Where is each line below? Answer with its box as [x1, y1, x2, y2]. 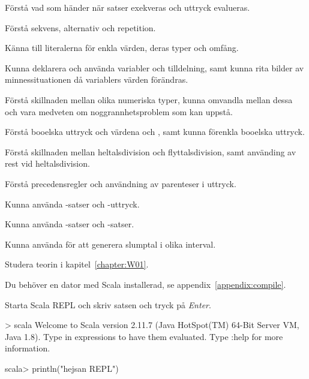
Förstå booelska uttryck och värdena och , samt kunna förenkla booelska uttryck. [5, 125, 305, 138]
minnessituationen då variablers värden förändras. [5, 73, 188, 86]
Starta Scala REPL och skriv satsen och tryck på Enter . [5, 298, 211, 311]
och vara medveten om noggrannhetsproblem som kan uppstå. [5, 105, 233, 118]
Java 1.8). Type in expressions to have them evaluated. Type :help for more [5, 330, 283, 342]
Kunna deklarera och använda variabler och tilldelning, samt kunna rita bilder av [5, 61, 304, 74]
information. [5, 342, 50, 354]
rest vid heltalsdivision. [5, 157, 90, 170]
